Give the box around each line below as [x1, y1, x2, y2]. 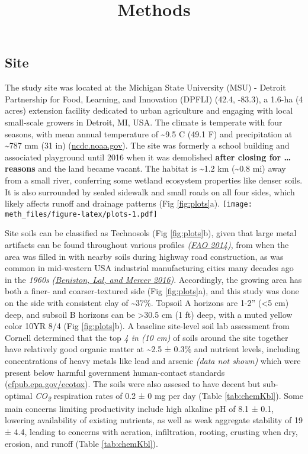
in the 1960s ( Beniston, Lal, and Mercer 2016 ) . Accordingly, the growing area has [5, 273, 302, 285]
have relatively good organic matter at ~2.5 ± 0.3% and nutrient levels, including [5, 343, 300, 355]
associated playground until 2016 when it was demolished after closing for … [5, 150, 291, 163]
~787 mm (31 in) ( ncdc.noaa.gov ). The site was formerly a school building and [5, 139, 290, 152]
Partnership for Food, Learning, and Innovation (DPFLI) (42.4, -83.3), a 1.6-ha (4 [5, 92, 303, 105]
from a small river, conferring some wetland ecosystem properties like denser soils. [5, 173, 303, 186]
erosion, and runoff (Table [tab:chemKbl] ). [5, 437, 158, 449]
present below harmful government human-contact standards [5, 366, 225, 378]
